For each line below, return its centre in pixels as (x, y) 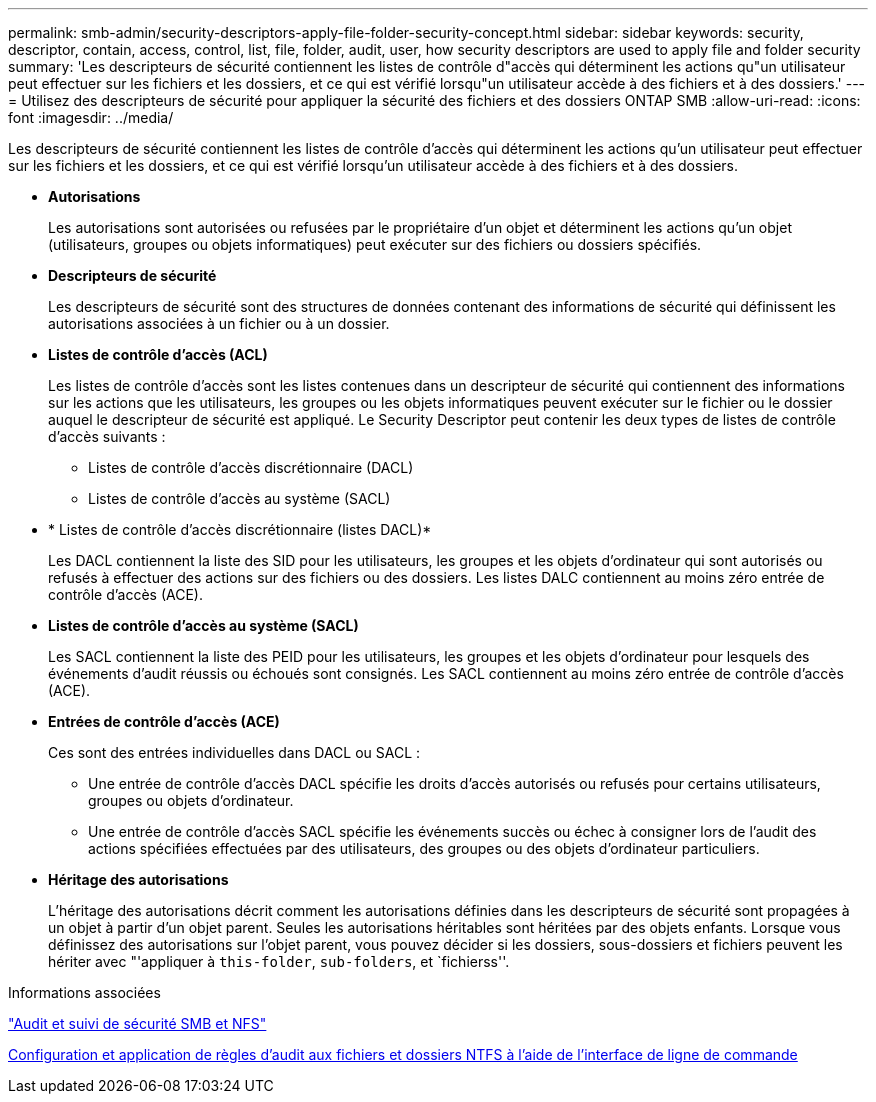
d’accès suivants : (107, 436)
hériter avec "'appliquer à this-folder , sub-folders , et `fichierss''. (279, 961)
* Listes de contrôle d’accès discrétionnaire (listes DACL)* (240, 529)
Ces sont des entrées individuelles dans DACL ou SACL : (234, 752)
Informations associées (84, 992)
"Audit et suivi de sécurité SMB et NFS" (137, 1023)
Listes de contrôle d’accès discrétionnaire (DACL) (251, 467)
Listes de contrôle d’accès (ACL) (158, 354)
